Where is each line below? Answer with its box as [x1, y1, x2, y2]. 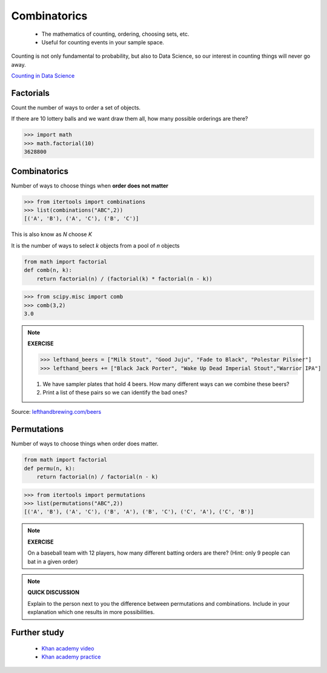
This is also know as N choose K [11, 231, 92, 238]
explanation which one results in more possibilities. [27, 609, 155, 616]
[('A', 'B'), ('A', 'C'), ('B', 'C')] [24, 215, 139, 222]
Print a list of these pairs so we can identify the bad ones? [42, 389, 188, 396]
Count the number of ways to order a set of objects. [11, 104, 141, 112]
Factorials [11, 88, 50, 98]
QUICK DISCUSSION [27, 589, 80, 596]
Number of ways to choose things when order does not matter [11, 182, 169, 189]
